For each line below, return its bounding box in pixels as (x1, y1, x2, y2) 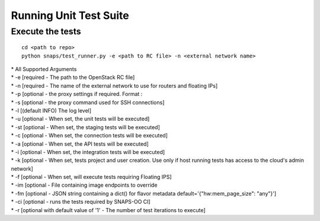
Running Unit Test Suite (11, 9, 130, 22)
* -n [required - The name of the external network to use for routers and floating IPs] (11, 82, 218, 89)
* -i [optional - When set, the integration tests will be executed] (11, 148, 165, 155)
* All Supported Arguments (11, 65, 77, 72)
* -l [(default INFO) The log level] (11, 107, 92, 114)
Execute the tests (11, 26, 81, 37)
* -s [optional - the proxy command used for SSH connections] (11, 98, 165, 106)
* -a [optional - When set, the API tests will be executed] (11, 140, 149, 148)
